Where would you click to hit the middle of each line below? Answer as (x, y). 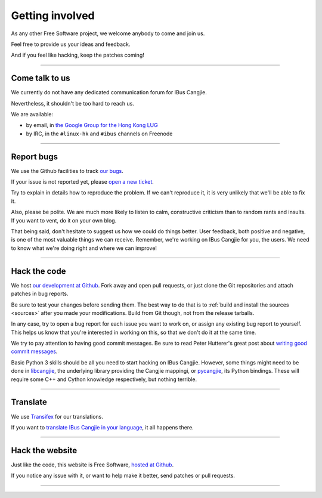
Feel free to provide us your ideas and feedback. (71, 44)
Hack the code (38, 271)
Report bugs (35, 157)
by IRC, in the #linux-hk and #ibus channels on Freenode (99, 134)
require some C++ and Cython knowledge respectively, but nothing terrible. (104, 379)
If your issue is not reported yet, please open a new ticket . (83, 182)
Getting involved (53, 16)
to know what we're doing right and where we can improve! (84, 248)
